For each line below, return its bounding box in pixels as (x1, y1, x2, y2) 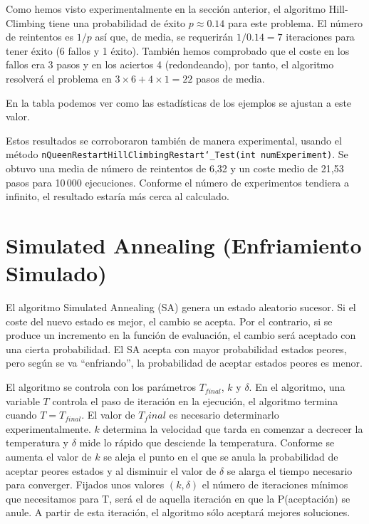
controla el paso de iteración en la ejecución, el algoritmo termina (52, 393, 338, 408)
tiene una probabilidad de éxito (48, 15, 186, 30)
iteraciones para (286, 29, 355, 44)
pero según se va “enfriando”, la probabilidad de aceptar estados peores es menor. (6, 355, 363, 370)
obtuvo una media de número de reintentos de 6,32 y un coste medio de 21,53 (6, 161, 344, 175)
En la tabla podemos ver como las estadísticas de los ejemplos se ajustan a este (6, 95, 352, 110)
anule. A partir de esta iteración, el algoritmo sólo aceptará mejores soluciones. (6, 505, 350, 520)
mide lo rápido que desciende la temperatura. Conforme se (79, 435, 335, 450)
